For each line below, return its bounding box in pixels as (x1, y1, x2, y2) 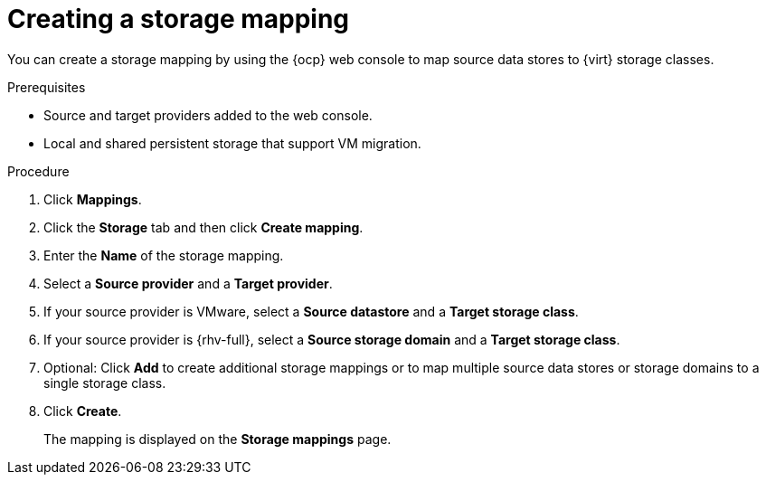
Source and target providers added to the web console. (43, 107, 373, 123)
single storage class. (43, 374, 166, 391)
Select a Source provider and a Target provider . (43, 275, 333, 291)
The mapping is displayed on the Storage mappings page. (43, 430, 392, 447)
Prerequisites (7, 79, 86, 95)
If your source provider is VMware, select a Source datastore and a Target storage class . (43, 303, 579, 319)
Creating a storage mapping (7, 4, 350, 34)
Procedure (7, 163, 70, 179)
